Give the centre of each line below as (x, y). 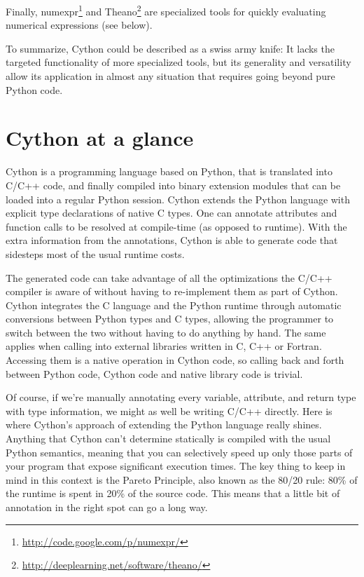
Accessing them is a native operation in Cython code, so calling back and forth (175, 360)
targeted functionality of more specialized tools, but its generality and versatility (178, 62)
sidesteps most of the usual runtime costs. (95, 253)
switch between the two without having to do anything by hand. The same (166, 332)
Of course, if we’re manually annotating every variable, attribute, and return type (181, 397)
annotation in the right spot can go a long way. (107, 507)
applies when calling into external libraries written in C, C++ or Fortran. (164, 346)
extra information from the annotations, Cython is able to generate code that (172, 240)
